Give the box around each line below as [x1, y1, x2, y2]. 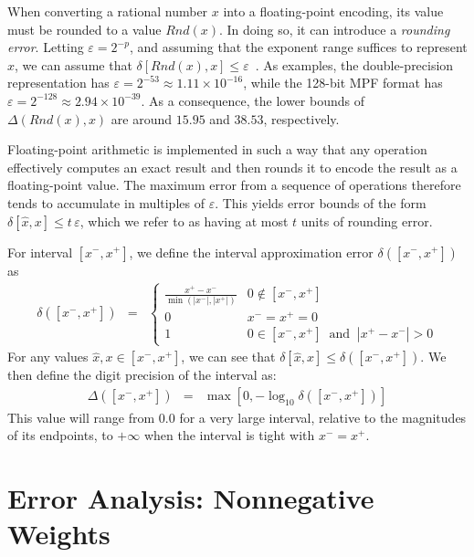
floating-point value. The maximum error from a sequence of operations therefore [7, 175, 461, 194]
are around [111, 109, 173, 128]
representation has [7, 73, 110, 92]
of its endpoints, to [7, 426, 113, 445]
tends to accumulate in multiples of [7, 193, 205, 212]
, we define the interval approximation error [129, 242, 374, 261]
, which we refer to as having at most [79, 211, 289, 230]
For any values [7, 347, 89, 366]
